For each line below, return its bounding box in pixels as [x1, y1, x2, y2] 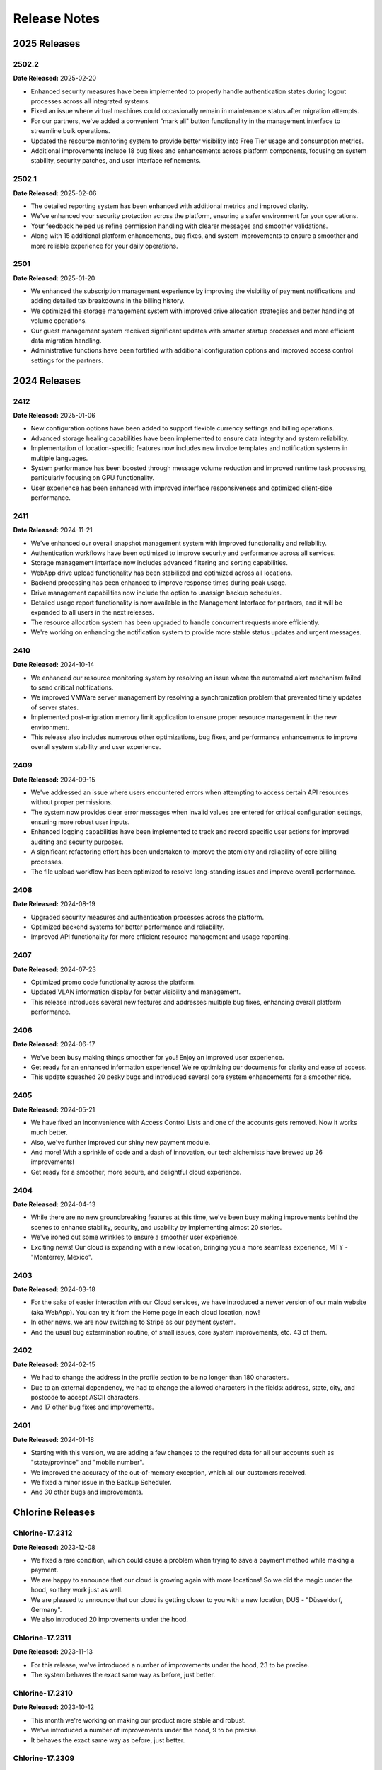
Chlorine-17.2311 [13, 1633, 71, 1643]
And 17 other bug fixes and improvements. [30, 1403, 154, 1412]
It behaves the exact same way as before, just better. [30, 1735, 185, 1745]
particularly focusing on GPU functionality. [30, 474, 155, 482]
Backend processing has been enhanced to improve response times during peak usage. [30, 578, 287, 587]
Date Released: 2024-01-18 [13, 1435, 95, 1444]
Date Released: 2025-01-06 [13, 411, 95, 419]
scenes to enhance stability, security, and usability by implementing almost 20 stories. [30, 1223, 282, 1231]
